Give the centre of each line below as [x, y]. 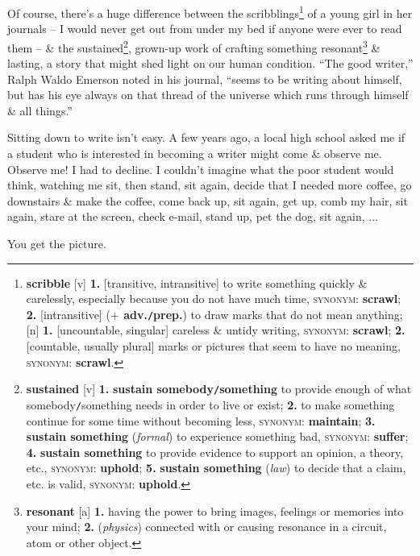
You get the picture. [57, 244]
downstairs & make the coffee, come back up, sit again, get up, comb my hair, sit [208, 200]
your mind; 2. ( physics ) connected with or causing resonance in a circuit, [206, 527]
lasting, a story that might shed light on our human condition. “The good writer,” [210, 63]
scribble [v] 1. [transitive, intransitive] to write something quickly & [197, 282]
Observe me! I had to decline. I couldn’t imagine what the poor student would [201, 169]
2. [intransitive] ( [68, 314]
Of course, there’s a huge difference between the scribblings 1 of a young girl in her [210, 12]
